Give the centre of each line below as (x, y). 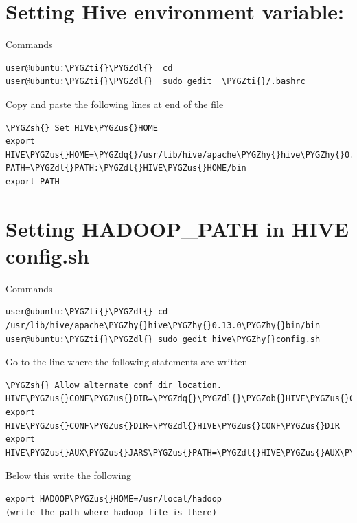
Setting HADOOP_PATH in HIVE (177, 228)
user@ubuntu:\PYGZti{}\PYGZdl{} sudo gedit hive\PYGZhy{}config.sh (163, 339)
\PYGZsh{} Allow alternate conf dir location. (114, 385)
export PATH (33, 181)
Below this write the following (69, 475)
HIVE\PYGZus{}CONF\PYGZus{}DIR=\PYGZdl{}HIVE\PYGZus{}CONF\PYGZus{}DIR (173, 426)
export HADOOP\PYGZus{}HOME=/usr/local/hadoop (114, 499)
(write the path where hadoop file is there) (111, 512)
